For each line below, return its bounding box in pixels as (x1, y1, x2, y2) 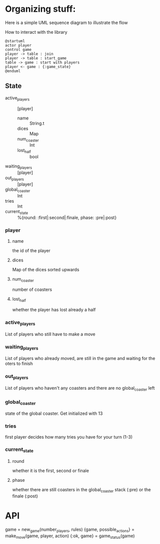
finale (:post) (12, 493, 38, 499)
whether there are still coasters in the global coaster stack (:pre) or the (12, 487, 151, 494)
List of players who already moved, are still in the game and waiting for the (5, 355, 156, 361)
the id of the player (12, 247, 50, 253)
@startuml (5, 38, 25, 44)
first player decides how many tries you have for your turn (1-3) (5, 434, 133, 440)
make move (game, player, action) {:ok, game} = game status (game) (5, 533, 135, 540)
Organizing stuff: (5, 3, 76, 15)
